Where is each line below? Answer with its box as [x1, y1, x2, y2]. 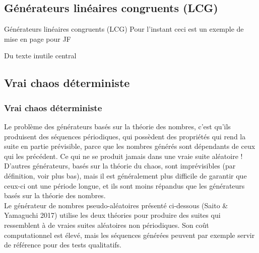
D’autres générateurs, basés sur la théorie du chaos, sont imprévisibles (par [4, 160, 236, 171]
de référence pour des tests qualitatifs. [4, 239, 121, 250]
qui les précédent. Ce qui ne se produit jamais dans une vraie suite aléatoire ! [4, 150, 243, 161]
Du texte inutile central [4, 50, 77, 61]
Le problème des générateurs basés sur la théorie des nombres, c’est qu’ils [4, 121, 231, 131]
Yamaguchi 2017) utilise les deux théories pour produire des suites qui [4, 210, 221, 220]
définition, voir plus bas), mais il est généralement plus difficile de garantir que [4, 170, 247, 181]
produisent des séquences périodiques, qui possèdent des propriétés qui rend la [4, 131, 246, 141]
